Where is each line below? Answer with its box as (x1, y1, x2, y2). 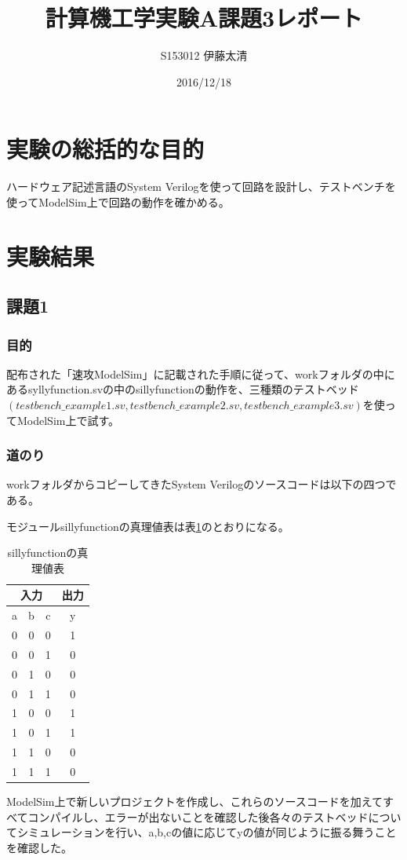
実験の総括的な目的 (6, 133, 205, 165)
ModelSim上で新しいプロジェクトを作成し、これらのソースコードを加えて (6, 793, 383, 810)
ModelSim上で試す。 (16, 412, 120, 428)
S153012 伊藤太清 (160, 47, 248, 64)
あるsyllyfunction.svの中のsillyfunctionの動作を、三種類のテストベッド (6, 381, 359, 397)
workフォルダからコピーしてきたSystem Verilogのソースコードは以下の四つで (6, 476, 397, 492)
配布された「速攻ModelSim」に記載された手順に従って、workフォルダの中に (6, 365, 395, 382)
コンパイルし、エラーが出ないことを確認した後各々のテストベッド (27, 808, 369, 825)
